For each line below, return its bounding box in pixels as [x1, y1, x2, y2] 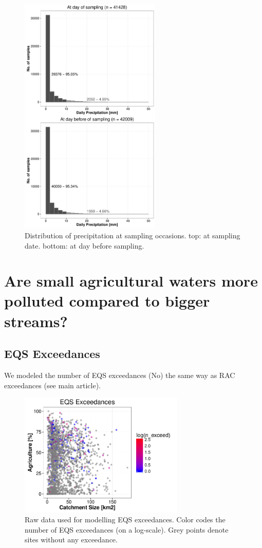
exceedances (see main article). [4, 380, 101, 390]
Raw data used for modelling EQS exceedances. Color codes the [25, 514, 226, 525]
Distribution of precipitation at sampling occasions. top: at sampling [25, 230, 240, 240]
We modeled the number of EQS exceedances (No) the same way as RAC [4, 370, 235, 381]
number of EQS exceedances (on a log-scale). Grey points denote [25, 524, 229, 535]
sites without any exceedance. [25, 534, 118, 545]
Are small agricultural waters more [4, 270, 258, 291]
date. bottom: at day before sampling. [25, 240, 144, 251]
